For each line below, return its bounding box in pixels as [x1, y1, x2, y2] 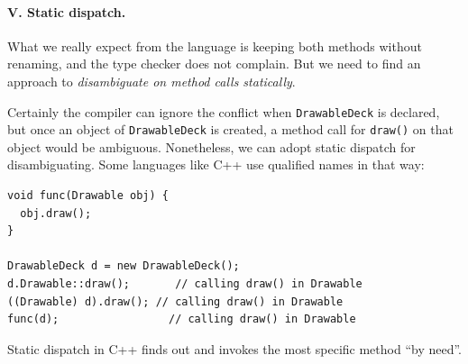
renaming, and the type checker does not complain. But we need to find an [7, 54, 421, 73]
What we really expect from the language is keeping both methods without [7, 36, 422, 55]
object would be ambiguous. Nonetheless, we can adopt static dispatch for [7, 137, 416, 156]
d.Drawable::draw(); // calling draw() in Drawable [7, 278, 362, 291]
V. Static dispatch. [7, 2, 126, 21]
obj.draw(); [20, 206, 92, 220]
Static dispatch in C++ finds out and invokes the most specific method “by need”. [7, 339, 462, 358]
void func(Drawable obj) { [7, 189, 169, 203]
